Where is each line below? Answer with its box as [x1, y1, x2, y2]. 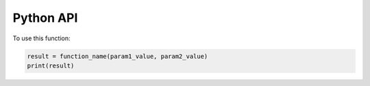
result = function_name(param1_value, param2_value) [27, 52, 208, 60]
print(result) [27, 61, 75, 70]
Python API [12, 10, 78, 25]
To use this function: [12, 34, 71, 42]
